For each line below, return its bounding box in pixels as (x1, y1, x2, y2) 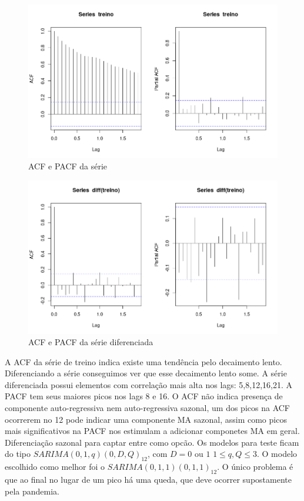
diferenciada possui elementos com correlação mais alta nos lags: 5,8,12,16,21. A (5, 378, 292, 390)
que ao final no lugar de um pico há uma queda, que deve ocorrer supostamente (5, 473, 292, 486)
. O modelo (257, 447, 298, 460)
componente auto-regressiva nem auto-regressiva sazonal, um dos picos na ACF (5, 402, 290, 414)
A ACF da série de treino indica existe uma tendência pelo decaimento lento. (5, 355, 282, 368)
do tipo (5, 447, 31, 460)
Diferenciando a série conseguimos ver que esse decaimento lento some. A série (5, 367, 287, 379)
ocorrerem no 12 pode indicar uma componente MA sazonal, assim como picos (5, 413, 287, 425)
